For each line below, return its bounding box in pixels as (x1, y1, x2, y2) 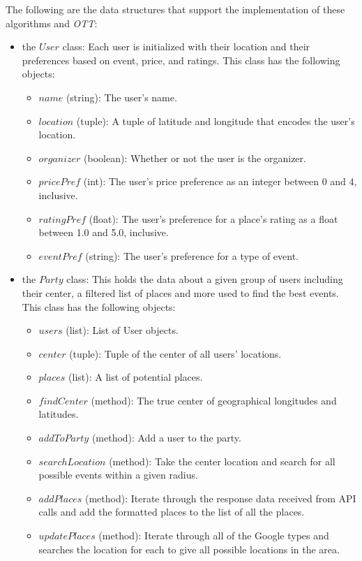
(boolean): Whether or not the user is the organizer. (84, 150, 306, 165)
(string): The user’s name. (66, 89, 177, 104)
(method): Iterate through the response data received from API (84, 490, 356, 505)
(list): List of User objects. (66, 323, 179, 337)
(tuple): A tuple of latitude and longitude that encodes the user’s (76, 113, 355, 128)
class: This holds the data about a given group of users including (66, 272, 343, 286)
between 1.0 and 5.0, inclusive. (38, 225, 169, 240)
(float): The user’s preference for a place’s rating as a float (89, 211, 338, 226)
